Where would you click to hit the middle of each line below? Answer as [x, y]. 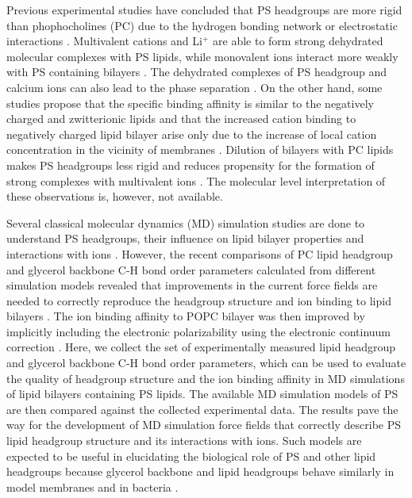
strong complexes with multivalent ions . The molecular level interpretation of [196, 180]
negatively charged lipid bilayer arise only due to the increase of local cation [192, 134]
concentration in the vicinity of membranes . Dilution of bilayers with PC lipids [200, 149]
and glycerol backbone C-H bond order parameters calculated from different [191, 269]
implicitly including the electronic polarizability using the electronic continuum [199, 331]
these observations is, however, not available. [115, 196]
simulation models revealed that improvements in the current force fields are [192, 285]
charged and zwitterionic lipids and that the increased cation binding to [181, 119]
